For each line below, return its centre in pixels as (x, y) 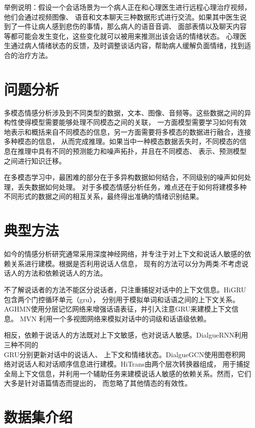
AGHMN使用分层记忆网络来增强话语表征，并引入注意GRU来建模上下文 (118, 309)
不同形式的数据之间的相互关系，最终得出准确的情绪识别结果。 (103, 196)
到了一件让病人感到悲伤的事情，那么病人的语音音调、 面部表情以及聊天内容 (125, 26)
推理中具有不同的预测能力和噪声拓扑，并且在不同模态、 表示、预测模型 (132, 151)
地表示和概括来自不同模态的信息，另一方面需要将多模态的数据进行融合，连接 (127, 131)
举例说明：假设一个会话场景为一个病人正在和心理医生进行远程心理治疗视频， (127, 7)
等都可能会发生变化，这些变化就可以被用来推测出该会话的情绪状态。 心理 (122, 36)
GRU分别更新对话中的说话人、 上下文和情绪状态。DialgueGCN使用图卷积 (121, 354)
